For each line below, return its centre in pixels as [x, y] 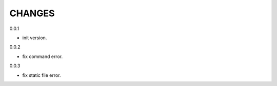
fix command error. [43, 56]
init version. [35, 38]
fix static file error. [42, 75]
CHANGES [32, 13]
